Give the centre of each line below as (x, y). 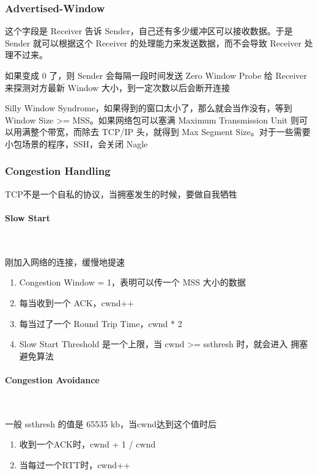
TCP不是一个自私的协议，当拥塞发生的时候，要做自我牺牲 (121, 193)
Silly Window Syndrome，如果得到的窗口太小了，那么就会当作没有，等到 (149, 108)
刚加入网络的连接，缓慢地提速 (65, 261)
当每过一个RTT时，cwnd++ (75, 464)
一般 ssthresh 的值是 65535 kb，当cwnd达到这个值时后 (111, 423)
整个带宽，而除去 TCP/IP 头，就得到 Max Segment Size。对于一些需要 (170, 132)
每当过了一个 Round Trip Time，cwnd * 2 (101, 323)
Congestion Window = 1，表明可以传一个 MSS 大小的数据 (132, 282)
